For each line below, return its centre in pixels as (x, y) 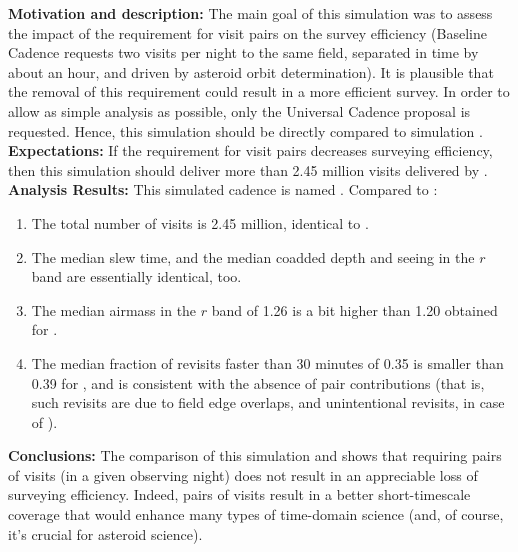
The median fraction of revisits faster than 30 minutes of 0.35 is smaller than (267, 362)
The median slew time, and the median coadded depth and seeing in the (253, 256)
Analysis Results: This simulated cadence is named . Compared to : (223, 189)
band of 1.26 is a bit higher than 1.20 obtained (354, 309)
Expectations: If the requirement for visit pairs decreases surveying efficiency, (250, 150)
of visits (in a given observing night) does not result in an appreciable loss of (243, 474)
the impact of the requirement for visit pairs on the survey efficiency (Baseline (247, 32)
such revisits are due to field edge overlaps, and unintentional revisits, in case (268, 402)
